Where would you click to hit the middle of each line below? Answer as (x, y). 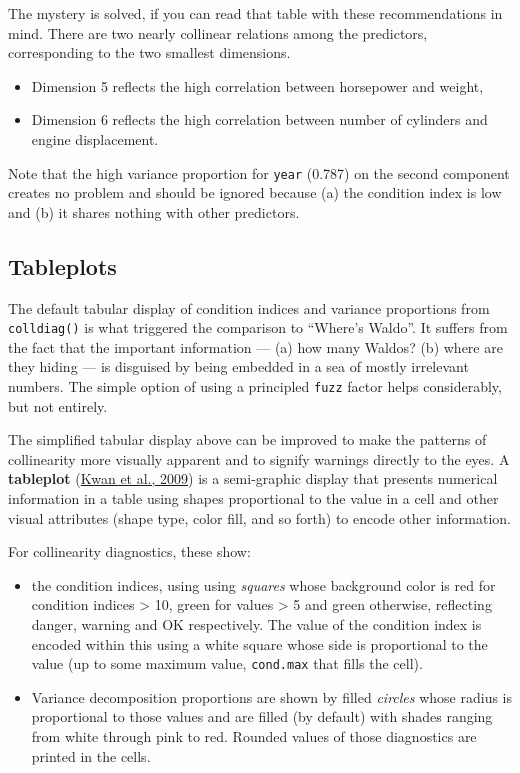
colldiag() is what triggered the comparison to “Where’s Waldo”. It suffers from (258, 327)
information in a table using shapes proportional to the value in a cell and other (253, 498)
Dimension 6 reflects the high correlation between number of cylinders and (259, 119)
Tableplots (62, 265)
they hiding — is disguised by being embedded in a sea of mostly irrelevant (238, 366)
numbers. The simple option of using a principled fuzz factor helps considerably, (255, 386)
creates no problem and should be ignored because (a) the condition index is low (255, 192)
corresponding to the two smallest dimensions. (149, 52)
